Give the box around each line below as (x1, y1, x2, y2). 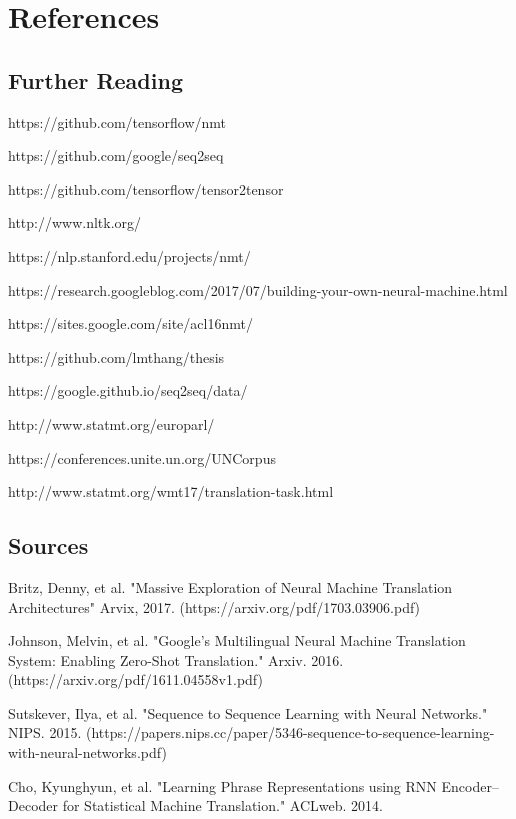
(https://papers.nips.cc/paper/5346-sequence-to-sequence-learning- (85, 722, 495, 743)
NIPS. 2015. (8, 722, 82, 743)
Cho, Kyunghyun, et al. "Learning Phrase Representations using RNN (8, 775, 437, 796)
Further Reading (8, 64, 183, 95)
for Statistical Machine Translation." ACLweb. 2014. (62, 795, 383, 816)
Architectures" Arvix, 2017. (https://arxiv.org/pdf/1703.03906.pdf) (8, 596, 421, 617)
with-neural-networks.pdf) (8, 742, 167, 763)
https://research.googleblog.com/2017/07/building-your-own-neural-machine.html (8, 279, 508, 300)
